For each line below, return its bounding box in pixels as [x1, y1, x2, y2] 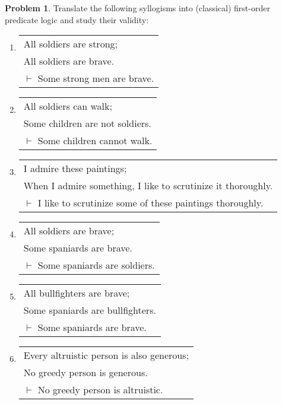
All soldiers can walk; [23, 99, 112, 113]
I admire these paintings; [23, 161, 127, 176]
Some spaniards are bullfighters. [23, 303, 156, 317]
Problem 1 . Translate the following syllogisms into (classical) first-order [5, 2, 270, 14]
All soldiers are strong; [23, 37, 118, 51]
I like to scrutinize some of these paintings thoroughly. [37, 196, 264, 210]
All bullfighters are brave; [23, 286, 130, 300]
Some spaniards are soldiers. [37, 258, 155, 272]
